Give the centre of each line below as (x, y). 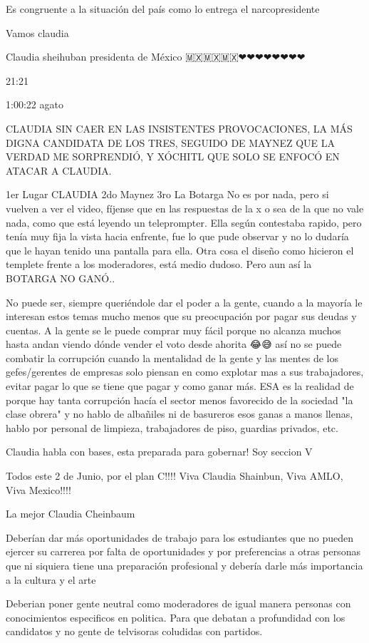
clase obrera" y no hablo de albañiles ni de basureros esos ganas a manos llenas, (180, 414)
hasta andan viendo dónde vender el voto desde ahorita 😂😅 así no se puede (174, 344)
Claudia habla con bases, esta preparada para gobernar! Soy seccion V (159, 452)
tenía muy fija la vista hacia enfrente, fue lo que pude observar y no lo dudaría (177, 236)
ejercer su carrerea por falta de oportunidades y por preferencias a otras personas (183, 551)
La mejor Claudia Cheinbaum (71, 514)
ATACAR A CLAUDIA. (59, 170)
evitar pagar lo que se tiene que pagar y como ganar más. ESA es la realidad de (180, 386)
